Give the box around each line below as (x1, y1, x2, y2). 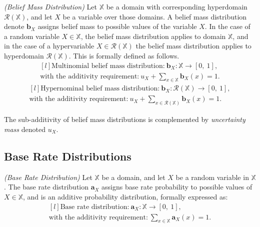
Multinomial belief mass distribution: (51, 62, 165, 69)
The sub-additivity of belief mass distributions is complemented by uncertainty (4, 114, 245, 124)
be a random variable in (175, 171, 249, 182)
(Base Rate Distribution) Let (4, 171, 92, 182)
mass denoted (4, 123, 45, 134)
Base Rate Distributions (4, 148, 131, 163)
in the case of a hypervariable (4, 40, 94, 51)
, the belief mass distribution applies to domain (80, 30, 226, 41)
